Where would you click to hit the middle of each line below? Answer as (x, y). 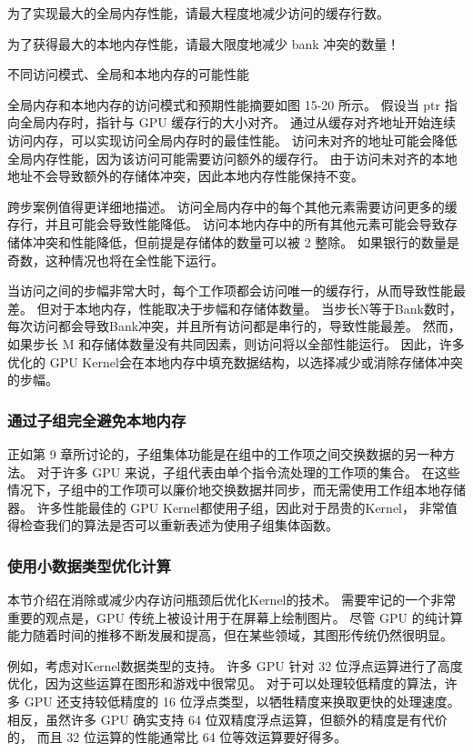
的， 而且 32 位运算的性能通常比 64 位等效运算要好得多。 (177, 737)
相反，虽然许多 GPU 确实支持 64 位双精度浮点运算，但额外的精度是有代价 (227, 719)
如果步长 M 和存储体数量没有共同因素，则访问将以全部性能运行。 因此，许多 (236, 343)
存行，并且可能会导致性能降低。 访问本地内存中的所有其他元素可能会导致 (226, 224)
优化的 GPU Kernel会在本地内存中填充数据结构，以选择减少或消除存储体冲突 (235, 361)
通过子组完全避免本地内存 (97, 420)
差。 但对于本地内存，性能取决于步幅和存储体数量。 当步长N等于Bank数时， (235, 308)
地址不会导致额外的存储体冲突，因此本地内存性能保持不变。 (186, 176)
